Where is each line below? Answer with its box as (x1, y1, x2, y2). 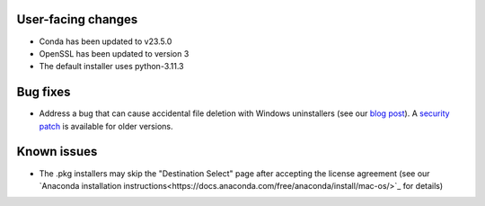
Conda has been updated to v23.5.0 (39, 36, 172, 47)
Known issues (16, 144, 98, 159)
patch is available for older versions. (39, 121, 173, 131)
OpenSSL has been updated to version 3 (39, 48, 190, 58)
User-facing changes (16, 12, 138, 27)
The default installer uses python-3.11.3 (39, 61, 184, 72)
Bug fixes (16, 85, 71, 100)
